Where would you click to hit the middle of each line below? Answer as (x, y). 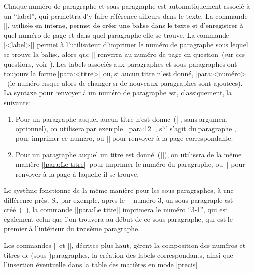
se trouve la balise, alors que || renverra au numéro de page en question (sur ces (124, 54)
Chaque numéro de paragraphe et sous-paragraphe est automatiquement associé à (127, 6)
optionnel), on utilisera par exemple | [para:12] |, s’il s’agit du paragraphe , (126, 128)
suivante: (17, 102)
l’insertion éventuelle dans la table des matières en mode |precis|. (102, 264)
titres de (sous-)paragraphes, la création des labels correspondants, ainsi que (119, 255)
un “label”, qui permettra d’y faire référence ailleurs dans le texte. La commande (126, 15)
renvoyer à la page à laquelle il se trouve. (77, 174)
